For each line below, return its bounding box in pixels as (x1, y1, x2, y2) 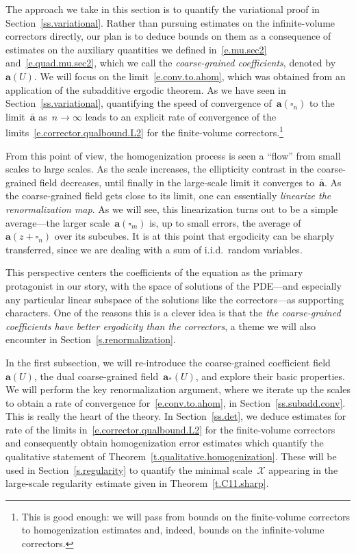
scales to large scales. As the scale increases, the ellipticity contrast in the (5, 162, 314, 176)
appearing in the (268, 462, 338, 477)
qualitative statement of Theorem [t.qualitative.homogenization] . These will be (5, 449, 337, 464)
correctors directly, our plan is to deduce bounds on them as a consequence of (5, 29, 331, 43)
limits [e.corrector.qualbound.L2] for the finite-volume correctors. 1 (5, 123, 283, 139)
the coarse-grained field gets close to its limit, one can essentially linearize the (5, 188, 331, 203)
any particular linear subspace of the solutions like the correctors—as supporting (5, 292, 344, 306)
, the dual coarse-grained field (34, 368, 159, 383)
